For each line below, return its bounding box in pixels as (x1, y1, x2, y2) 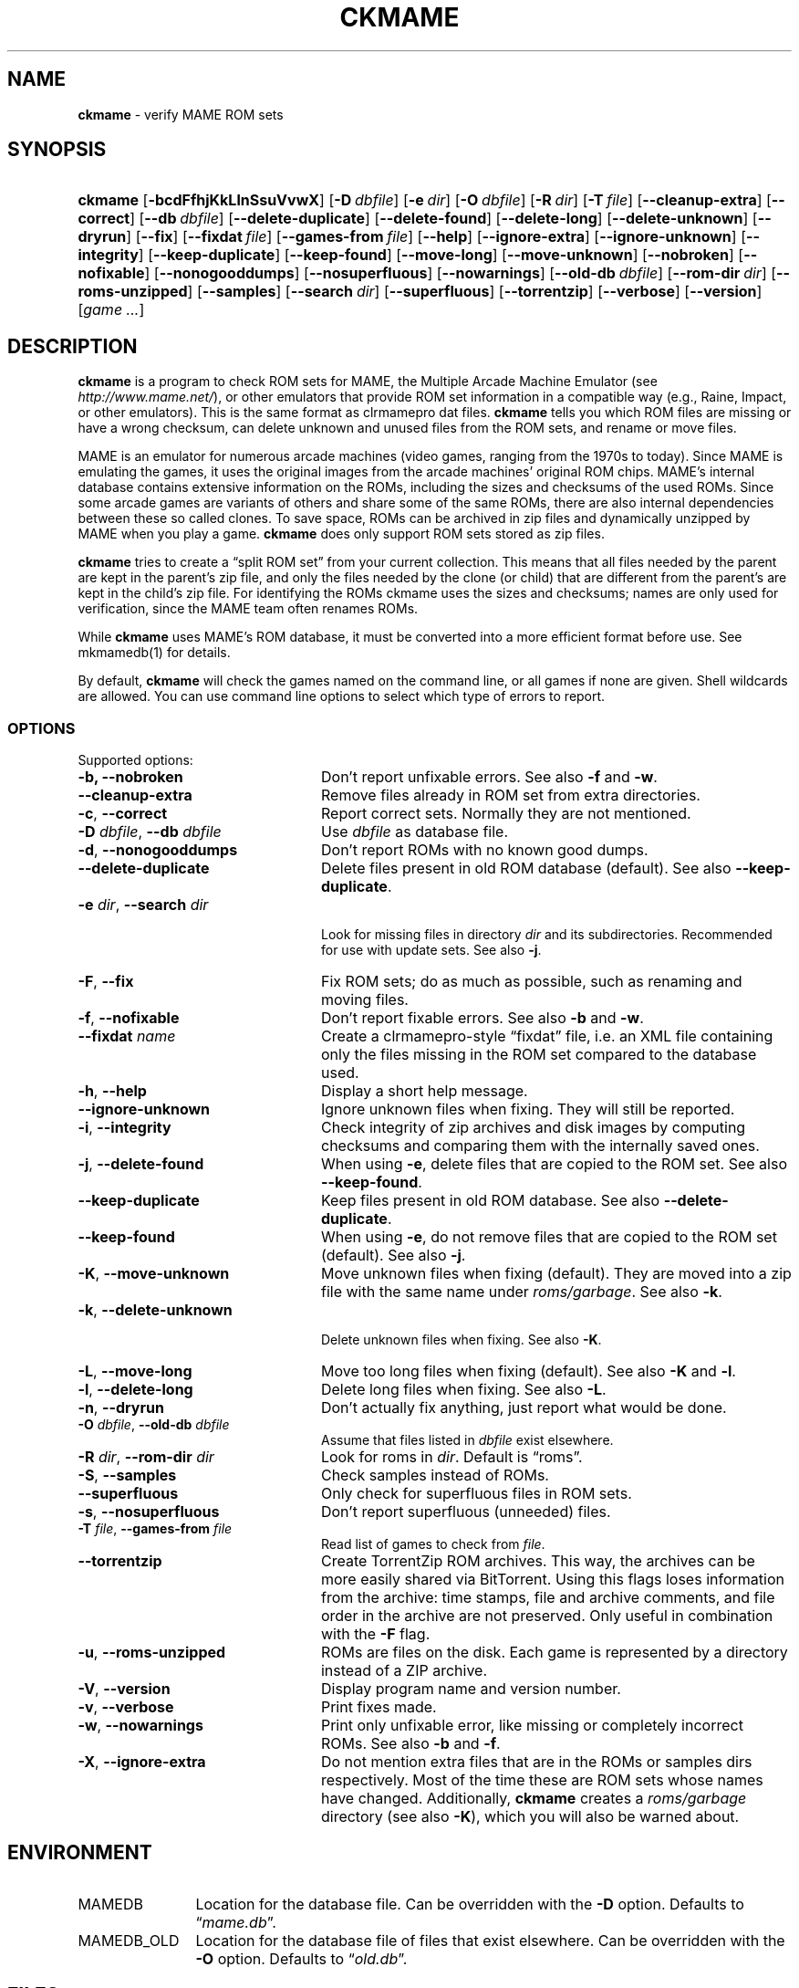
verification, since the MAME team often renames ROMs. (78, 601, 419, 617)
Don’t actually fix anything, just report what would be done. (320, 1398, 727, 1418)
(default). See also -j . (320, 1246, 466, 1265)
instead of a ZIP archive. (320, 1661, 487, 1680)
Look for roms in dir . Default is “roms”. (320, 1448, 583, 1467)
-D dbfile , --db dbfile (78, 822, 222, 842)
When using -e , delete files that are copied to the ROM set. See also (320, 1155, 787, 1174)
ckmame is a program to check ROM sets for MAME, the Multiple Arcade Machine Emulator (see (78, 373, 658, 390)
